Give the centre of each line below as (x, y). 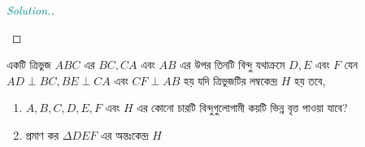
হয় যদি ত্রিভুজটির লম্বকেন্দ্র (231, 80)
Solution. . (30, 10)
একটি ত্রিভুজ (29, 65)
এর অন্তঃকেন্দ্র (124, 134)
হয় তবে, (310, 80)
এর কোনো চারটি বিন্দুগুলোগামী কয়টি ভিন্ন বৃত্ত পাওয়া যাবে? (242, 108)
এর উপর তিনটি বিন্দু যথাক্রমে (232, 65)
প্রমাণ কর (42, 134)
